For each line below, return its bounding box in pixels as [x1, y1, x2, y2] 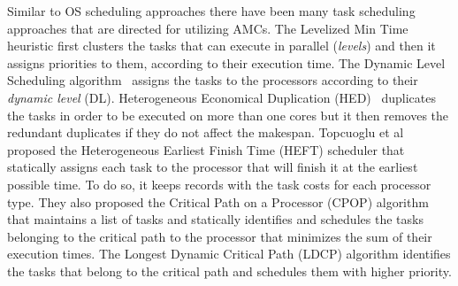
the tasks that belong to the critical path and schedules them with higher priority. [7, 261, 452, 280]
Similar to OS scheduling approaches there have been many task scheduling [7, 2, 416, 19]
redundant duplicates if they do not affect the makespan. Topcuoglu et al [7, 123, 404, 142]
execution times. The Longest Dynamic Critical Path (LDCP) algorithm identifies [7, 244, 451, 263]
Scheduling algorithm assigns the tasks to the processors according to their [7, 71, 418, 89]
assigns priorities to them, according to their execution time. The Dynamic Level [7, 53, 446, 72]
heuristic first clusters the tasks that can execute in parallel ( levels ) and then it [7, 36, 436, 55]
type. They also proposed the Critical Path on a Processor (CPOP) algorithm [7, 192, 429, 211]
